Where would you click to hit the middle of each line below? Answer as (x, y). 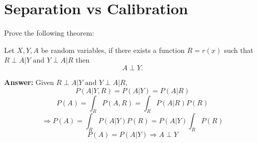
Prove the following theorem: (49, 33)
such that (239, 50)
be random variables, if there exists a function (113, 50)
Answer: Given (29, 82)
